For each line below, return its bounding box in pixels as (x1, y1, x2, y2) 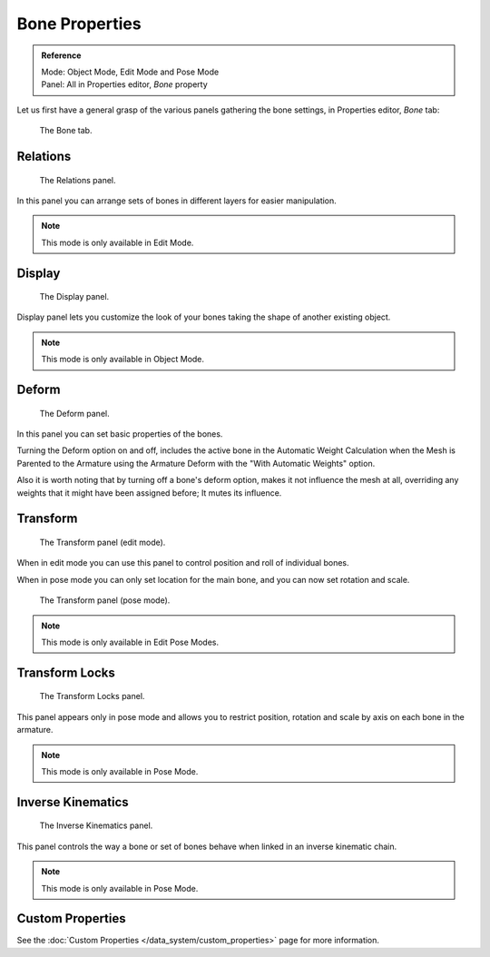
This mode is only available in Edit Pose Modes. (41, 636, 220, 647)
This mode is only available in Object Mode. (41, 354, 204, 365)
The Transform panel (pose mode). (39, 595, 171, 606)
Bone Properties (16, 14, 142, 34)
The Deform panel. (39, 408, 110, 419)
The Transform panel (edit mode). (39, 537, 166, 548)
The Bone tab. (39, 125, 93, 136)
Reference (41, 50, 82, 61)
